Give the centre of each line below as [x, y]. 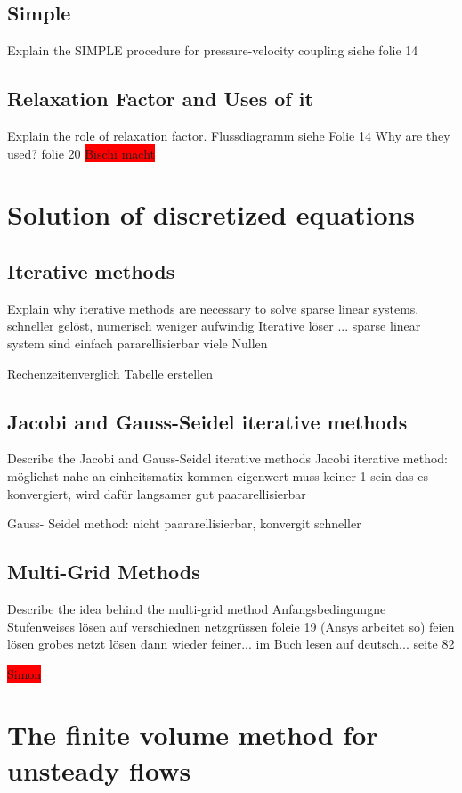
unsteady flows [99, 769]
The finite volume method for [193, 735]
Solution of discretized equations [211, 214]
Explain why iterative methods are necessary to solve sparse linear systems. [213, 308]
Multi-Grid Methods [104, 572]
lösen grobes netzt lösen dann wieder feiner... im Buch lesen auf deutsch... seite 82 [231, 644]
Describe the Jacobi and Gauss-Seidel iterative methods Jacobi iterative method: [227, 458]
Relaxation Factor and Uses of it [160, 98]
